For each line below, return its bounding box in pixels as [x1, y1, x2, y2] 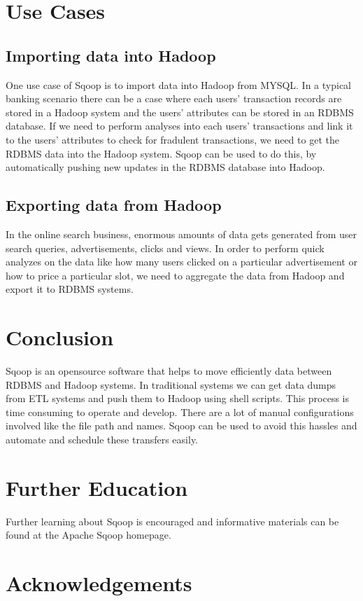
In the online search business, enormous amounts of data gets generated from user [6, 226, 357, 241]
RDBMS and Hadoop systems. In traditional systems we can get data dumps [6, 377, 336, 392]
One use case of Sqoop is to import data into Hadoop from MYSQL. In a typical [6, 77, 352, 92]
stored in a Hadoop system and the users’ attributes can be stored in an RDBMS [6, 104, 354, 119]
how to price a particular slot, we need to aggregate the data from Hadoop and [6, 268, 345, 282]
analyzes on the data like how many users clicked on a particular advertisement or [6, 254, 357, 269]
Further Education [6, 473, 188, 502]
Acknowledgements [6, 569, 192, 597]
